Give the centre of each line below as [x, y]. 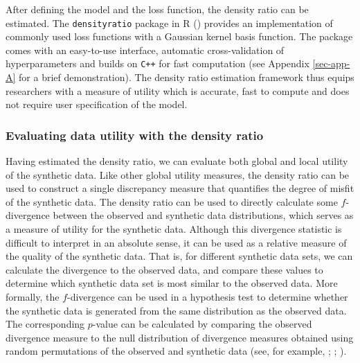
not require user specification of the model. [97, 104]
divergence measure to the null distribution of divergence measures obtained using [180, 337]
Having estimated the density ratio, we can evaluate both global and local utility [177, 161]
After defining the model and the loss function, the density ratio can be [157, 9]
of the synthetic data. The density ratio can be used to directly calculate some [172, 201]
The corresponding [45, 324]
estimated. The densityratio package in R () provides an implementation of [169, 23]
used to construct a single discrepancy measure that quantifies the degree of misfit [180, 188]
